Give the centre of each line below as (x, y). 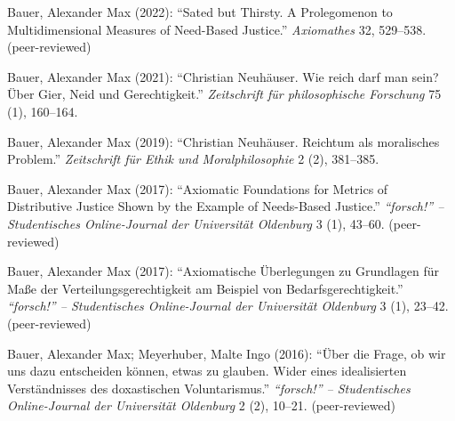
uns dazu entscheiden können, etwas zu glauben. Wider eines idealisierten (207, 371)
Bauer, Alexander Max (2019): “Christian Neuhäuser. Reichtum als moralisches (224, 141)
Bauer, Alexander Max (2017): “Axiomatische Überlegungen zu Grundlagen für (223, 271)
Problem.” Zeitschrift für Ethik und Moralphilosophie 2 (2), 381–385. (193, 159)
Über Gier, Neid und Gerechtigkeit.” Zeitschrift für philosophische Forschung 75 (224, 94)
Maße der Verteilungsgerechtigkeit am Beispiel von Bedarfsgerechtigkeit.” (205, 288)
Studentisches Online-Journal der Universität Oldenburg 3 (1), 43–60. (196, 223)
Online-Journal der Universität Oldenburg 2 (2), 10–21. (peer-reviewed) (201, 405)
